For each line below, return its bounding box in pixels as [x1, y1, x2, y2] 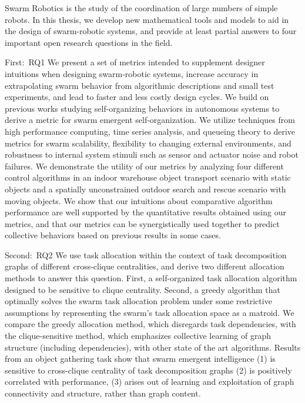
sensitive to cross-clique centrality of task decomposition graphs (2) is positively [5, 364, 292, 376]
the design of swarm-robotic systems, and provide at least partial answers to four [5, 25, 297, 37]
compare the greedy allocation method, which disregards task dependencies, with [5, 318, 296, 330]
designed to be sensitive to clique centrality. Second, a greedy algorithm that [5, 283, 280, 295]
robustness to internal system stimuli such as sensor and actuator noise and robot [5, 148, 299, 161]
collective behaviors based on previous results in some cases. [5, 229, 221, 241]
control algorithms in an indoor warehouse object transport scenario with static [5, 171, 291, 184]
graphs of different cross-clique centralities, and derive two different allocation [5, 260, 284, 272]
